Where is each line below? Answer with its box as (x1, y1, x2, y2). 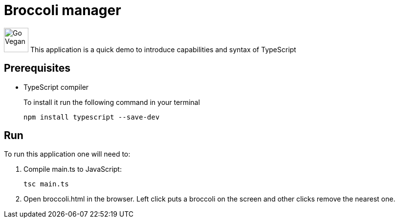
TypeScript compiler (23, 82, 89, 91)
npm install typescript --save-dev (23, 113, 160, 121)
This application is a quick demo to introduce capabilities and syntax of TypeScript (30, 45, 296, 54)
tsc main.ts (23, 180, 69, 188)
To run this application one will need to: (4, 150, 131, 159)
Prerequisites (4, 62, 70, 75)
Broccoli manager (4, 2, 121, 19)
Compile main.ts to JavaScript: (23, 165, 122, 174)
